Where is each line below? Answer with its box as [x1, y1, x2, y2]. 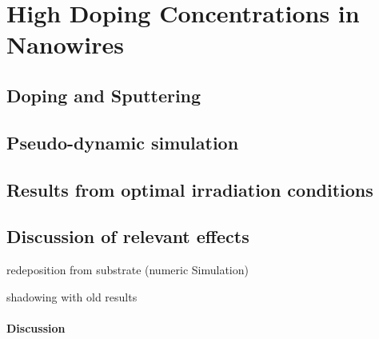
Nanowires [6, 28, 124, 61]
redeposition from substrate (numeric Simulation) [6, 261, 249, 278]
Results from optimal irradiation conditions [6, 177, 373, 201]
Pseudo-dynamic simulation [6, 130, 239, 154]
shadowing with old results [6, 288, 138, 305]
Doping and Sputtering [6, 82, 201, 107]
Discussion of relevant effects [6, 224, 249, 249]
